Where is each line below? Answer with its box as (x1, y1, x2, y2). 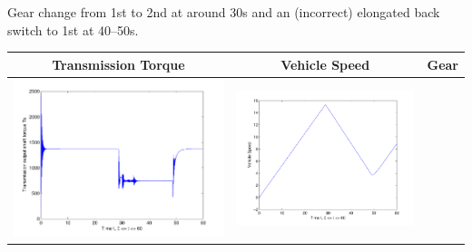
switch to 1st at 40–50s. (7, 20, 139, 39)
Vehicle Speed (280, 54, 370, 73)
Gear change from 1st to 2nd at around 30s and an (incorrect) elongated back (7, 3, 440, 21)
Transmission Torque (52, 54, 185, 73)
